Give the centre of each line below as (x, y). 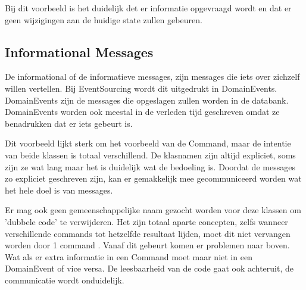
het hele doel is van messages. (59, 190)
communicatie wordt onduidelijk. (65, 280)
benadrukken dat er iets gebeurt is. (69, 123)
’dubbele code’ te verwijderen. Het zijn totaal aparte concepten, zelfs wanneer (146, 221)
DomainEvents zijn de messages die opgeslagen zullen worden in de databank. (147, 100)
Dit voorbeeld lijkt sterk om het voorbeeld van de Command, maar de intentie (148, 143)
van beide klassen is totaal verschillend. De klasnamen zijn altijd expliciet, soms (150, 155)
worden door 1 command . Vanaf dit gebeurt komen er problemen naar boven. (147, 245)
